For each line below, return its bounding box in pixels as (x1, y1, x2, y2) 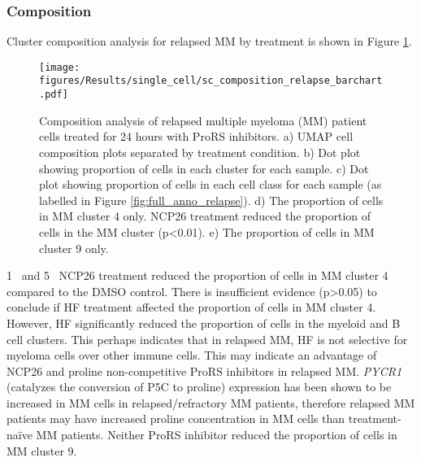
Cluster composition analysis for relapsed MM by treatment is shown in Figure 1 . (7, 33, 412, 50)
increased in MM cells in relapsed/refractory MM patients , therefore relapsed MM (7, 394, 415, 411)
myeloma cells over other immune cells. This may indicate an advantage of (7, 346, 377, 364)
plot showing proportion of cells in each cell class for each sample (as (39, 176, 382, 193)
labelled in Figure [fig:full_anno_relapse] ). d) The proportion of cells (39, 191, 384, 208)
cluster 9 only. (39, 239, 109, 256)
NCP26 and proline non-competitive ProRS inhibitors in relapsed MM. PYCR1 (7, 362, 402, 379)
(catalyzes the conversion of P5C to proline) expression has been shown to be (7, 378, 392, 395)
